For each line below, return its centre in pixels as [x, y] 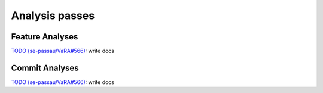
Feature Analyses [45, 37]
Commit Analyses [45, 68]
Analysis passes [53, 15]
